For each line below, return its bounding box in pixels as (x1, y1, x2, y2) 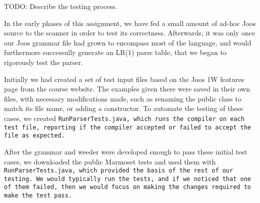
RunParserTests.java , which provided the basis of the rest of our (4, 167, 233, 174)
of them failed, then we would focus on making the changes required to (4, 183, 251, 191)
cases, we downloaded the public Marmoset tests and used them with (4, 156, 216, 166)
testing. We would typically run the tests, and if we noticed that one (4, 175, 251, 182)
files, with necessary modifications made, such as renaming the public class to (4, 93, 241, 103)
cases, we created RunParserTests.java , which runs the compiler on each (4, 112, 244, 123)
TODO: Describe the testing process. (4, 1, 117, 11)
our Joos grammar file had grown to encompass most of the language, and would (4, 37, 251, 47)
